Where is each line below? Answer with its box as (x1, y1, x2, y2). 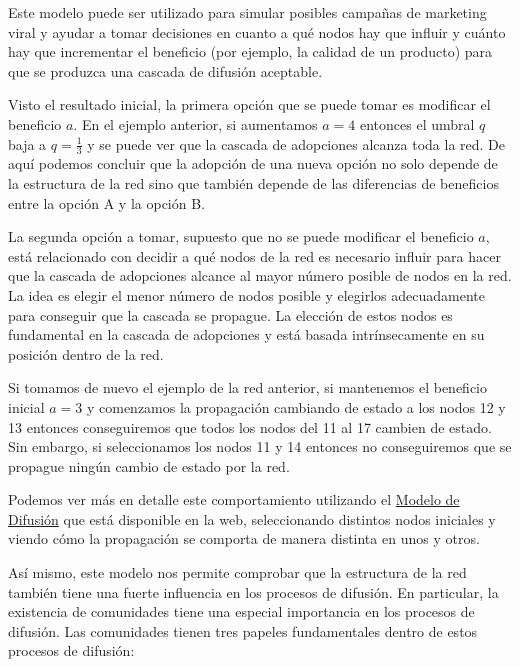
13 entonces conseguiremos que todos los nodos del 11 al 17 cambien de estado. (8, 416, 492, 437)
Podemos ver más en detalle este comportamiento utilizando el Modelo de (8, 489, 460, 510)
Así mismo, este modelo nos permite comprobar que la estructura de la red (8, 562, 467, 583)
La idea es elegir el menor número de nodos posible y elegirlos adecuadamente (8, 284, 485, 305)
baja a (8, 133, 47, 154)
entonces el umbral (359, 113, 475, 134)
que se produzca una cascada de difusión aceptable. (8, 60, 323, 81)
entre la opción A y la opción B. (8, 192, 206, 213)
